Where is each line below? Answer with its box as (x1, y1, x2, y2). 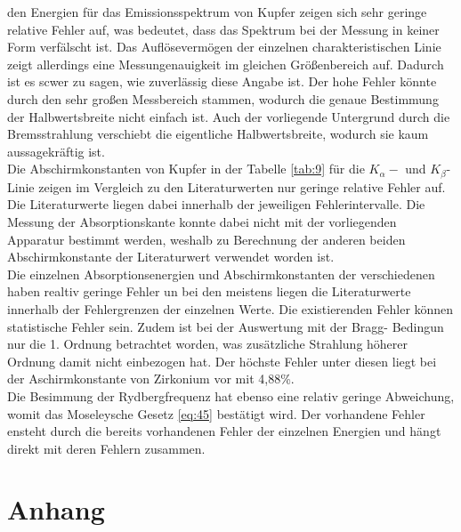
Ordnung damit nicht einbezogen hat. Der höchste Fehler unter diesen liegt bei (7, 351, 437, 370)
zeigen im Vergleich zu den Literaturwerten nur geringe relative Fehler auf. (38, 177, 446, 196)
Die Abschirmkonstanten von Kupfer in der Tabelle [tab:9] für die (7, 159, 365, 178)
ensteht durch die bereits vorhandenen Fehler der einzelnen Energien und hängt (7, 422, 441, 440)
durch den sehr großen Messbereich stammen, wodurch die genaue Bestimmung (7, 89, 439, 108)
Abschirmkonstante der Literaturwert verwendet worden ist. (7, 247, 335, 266)
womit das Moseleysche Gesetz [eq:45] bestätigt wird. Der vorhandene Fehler (7, 404, 425, 423)
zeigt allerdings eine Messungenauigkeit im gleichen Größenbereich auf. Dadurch (7, 54, 444, 73)
